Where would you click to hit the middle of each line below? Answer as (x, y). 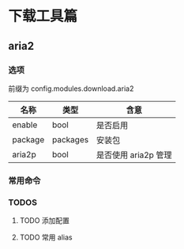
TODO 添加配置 (44, 221)
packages (70, 139)
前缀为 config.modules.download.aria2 (71, 89)
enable (25, 125)
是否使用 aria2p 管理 (134, 155)
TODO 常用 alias (46, 237)
